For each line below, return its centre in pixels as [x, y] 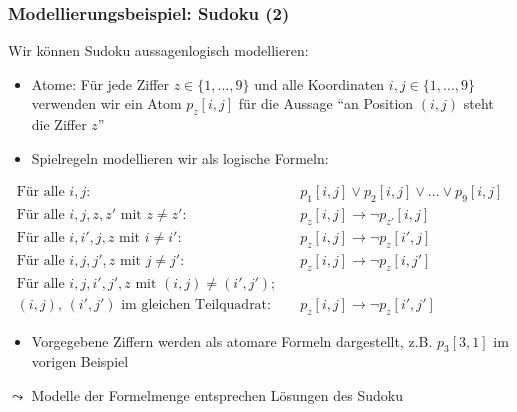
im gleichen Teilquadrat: [196, 304]
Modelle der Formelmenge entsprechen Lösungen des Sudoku [217, 394]
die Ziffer [59, 124]
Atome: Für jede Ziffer [100, 83]
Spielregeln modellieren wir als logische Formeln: [180, 157]
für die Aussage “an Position [326, 103]
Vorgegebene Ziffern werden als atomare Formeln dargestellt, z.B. [232, 340]
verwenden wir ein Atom [106, 103]
